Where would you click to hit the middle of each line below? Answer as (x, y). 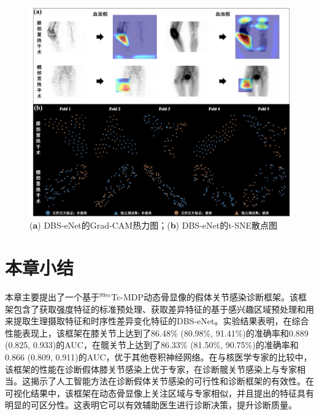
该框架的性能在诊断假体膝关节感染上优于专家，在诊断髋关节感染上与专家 (151, 369)
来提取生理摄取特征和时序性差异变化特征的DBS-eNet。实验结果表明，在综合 (157, 321)
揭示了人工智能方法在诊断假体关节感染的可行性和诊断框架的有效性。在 (172, 381)
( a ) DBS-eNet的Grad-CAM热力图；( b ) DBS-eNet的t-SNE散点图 (154, 225)
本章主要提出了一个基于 (52, 297)
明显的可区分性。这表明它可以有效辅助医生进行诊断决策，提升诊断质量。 (151, 405)
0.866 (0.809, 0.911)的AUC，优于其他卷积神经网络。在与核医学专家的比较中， (159, 357)
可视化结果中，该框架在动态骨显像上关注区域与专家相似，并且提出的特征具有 (159, 393)
